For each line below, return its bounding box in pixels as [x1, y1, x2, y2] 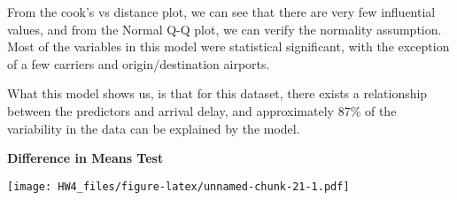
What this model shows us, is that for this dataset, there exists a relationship [7, 84, 428, 103]
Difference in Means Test [7, 149, 164, 167]
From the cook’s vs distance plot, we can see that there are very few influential [7, 3, 436, 20]
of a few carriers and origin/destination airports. [7, 54, 270, 73]
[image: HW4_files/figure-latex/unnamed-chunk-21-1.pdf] [7, 180, 350, 193]
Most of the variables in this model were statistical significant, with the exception [7, 37, 450, 56]
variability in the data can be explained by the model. [7, 119, 300, 137]
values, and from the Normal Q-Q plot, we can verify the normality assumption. [7, 19, 442, 38]
